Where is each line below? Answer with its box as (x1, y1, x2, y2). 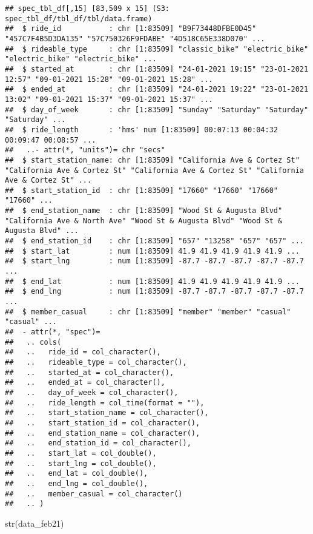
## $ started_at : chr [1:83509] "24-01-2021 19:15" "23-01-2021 (5, 64, 309, 73)
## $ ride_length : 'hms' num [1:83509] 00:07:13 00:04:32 (5, 125, 278, 134)
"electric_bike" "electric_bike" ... (5, 55, 157, 64)
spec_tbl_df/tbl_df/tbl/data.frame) (5, 14, 153, 23)
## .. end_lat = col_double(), (5, 469, 148, 478)
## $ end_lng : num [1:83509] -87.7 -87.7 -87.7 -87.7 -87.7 (5, 287, 304, 296)
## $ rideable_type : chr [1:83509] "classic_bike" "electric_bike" (5, 44, 309, 53)
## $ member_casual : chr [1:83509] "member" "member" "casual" (5, 307, 291, 316)
